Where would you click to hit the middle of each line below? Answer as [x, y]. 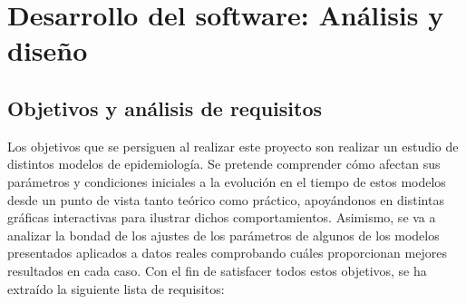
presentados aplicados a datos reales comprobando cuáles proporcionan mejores [227, 253]
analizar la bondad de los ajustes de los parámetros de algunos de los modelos [223, 235]
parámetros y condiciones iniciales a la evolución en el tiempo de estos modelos [227, 181]
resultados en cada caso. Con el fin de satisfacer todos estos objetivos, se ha [217, 270]
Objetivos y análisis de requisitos [165, 108]
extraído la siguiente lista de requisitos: [116, 288]
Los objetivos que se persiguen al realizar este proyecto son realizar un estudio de [233, 146]
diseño [48, 50]
